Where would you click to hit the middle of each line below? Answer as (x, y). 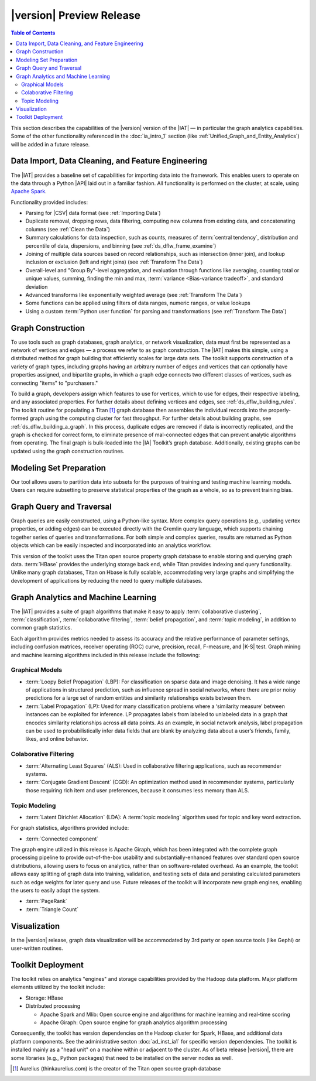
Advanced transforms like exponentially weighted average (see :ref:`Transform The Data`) (134, 295)
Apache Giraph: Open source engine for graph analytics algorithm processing (134, 1022)
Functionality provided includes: (49, 202)
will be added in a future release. (50, 144)
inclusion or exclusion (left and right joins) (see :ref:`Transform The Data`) (114, 262)
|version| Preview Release (75, 15)
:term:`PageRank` (46, 901)
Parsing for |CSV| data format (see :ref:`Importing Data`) (93, 213)
